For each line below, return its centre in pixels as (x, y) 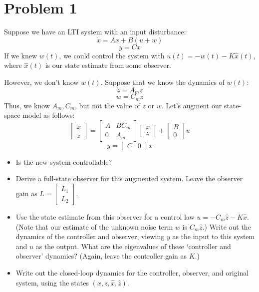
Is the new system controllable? (64, 161)
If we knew (21, 55)
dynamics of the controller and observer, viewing (90, 236)
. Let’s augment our (192, 105)
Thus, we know (27, 105)
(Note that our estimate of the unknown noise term (94, 226)
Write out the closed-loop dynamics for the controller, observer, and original (132, 272)
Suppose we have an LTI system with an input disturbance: (95, 32)
